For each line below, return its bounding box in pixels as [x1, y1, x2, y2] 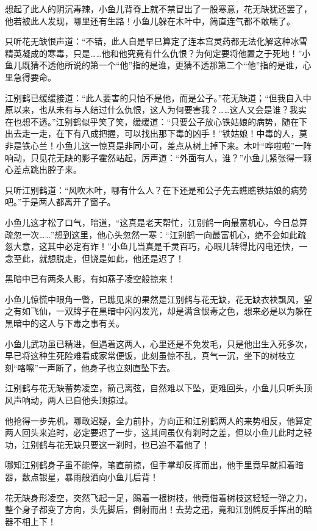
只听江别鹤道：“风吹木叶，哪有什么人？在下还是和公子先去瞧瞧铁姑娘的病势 [5, 183, 308, 196]
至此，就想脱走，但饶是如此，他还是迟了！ [13, 251, 184, 264]
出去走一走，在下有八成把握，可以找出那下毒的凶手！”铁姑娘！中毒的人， [5, 127, 299, 140]
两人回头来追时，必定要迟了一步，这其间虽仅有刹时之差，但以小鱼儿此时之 [5, 426, 304, 439]
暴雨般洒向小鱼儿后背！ [64, 471, 158, 483]
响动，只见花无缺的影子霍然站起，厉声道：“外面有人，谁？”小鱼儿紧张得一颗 [5, 151, 312, 164]
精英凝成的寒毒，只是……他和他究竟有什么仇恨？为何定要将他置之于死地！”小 [5, 46, 311, 59]
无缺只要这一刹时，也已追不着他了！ [64, 438, 210, 450]
